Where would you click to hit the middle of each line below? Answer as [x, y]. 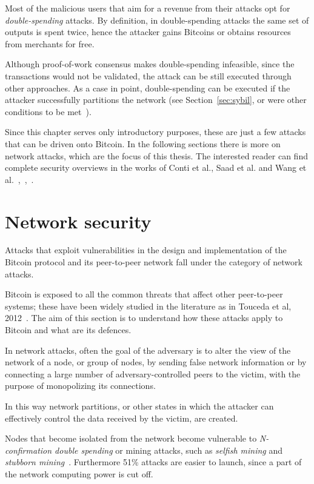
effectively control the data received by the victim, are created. [122, 418]
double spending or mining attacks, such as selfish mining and [169, 450]
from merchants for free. [50, 43]
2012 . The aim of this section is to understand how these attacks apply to [144, 318]
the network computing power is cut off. [79, 473]
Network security [78, 221]
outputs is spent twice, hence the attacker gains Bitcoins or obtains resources [148, 32]
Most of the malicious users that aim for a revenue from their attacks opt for [148, 8]
